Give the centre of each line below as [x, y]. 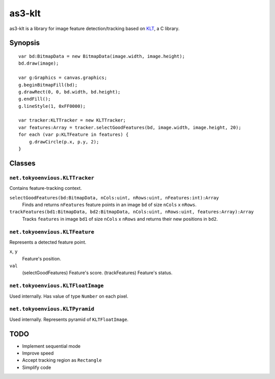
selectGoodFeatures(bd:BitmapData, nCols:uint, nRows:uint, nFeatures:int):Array [114, 198]
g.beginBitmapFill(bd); [48, 85]
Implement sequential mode [51, 346]
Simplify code [37, 367]
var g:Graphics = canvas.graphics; [63, 78]
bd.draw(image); [39, 63]
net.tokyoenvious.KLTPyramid [52, 309]
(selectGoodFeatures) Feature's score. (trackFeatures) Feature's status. [97, 273]
